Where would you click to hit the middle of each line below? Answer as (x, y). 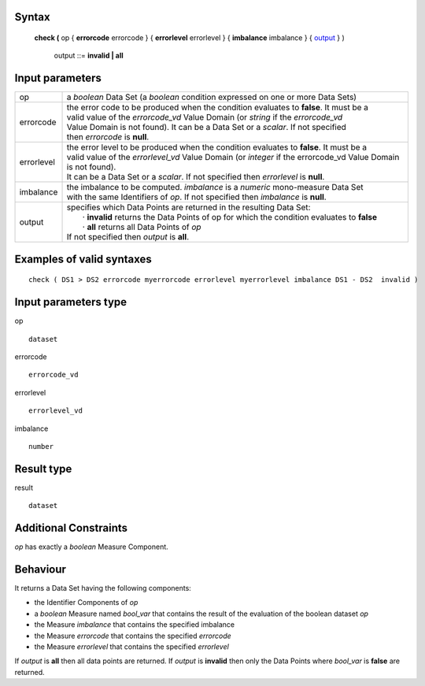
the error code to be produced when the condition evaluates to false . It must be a (218, 108)
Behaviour (41, 569)
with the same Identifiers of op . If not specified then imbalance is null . (196, 197)
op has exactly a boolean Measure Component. (91, 547)
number (41, 446)
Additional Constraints (71, 528)
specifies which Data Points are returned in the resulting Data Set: (188, 207)
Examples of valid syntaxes (83, 259)
